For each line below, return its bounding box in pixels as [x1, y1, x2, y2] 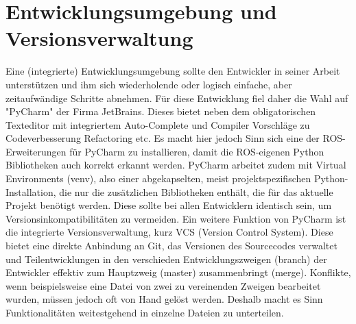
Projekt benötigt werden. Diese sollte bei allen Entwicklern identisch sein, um [5, 198, 332, 212]
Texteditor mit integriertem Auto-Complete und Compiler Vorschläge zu [5, 117, 310, 132]
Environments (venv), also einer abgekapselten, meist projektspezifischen [5, 171, 311, 186]
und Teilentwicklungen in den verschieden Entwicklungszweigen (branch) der [5, 251, 327, 266]
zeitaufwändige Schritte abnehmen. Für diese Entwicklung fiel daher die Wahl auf [5, 90, 348, 105]
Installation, [5, 184, 56, 199]
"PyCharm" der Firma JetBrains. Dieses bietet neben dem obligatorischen [5, 104, 316, 119]
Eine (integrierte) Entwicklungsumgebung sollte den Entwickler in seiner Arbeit [5, 64, 340, 78]
